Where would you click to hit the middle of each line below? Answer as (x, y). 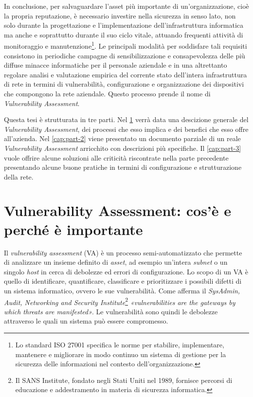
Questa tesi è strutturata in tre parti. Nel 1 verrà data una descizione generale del (126, 119)
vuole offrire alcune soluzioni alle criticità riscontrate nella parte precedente (116, 157)
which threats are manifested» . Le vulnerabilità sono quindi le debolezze (111, 311)
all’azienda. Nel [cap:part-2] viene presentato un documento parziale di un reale (122, 138)
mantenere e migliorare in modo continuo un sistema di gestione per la (121, 354)
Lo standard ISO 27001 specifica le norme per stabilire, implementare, (120, 345)
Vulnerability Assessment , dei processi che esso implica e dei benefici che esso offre (126, 129)
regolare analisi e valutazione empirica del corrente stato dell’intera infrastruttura (126, 74)
